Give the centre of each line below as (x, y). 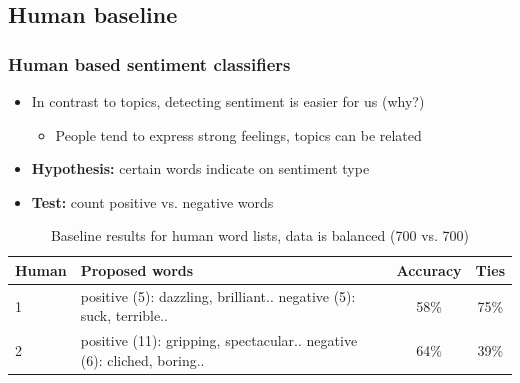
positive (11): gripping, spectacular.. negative (219, 340)
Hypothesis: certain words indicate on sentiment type (200, 168)
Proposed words (137, 269)
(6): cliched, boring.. (142, 359)
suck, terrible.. (124, 315)
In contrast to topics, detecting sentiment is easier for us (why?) (228, 101)
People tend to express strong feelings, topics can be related (238, 134)
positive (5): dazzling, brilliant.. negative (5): (218, 295)
